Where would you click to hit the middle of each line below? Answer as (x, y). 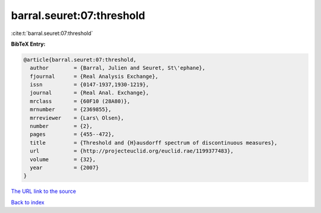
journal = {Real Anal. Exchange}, (89, 93)
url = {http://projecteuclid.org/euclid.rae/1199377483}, (132, 151)
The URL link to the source (44, 191)
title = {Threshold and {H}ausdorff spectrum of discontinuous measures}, (154, 143)
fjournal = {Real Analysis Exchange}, (94, 76)
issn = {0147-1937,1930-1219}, (89, 85)
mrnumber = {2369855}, (71, 109)
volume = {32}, (63, 159)
